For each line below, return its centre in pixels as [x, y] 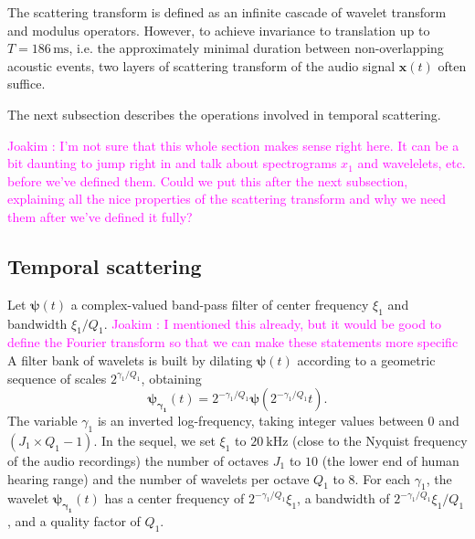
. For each [383, 478]
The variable [42, 421]
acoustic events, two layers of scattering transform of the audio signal [201, 65]
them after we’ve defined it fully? [100, 216]
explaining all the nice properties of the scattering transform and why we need [227, 199]
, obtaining [171, 378]
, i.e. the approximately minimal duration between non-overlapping [256, 48]
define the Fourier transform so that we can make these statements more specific [233, 342]
